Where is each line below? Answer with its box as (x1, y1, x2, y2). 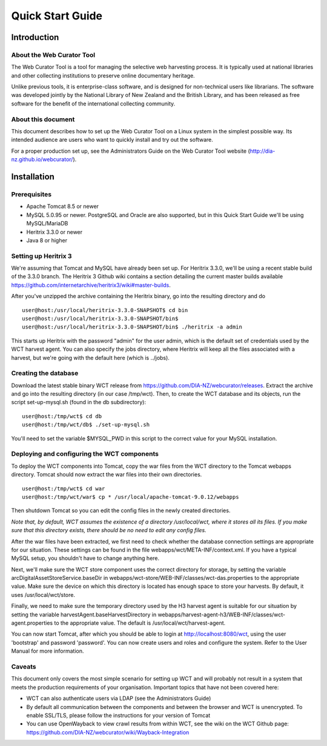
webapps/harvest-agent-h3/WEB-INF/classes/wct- (157, 611, 286, 618)
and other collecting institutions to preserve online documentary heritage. (11, 72, 195, 79)
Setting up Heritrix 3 (11, 251, 72, 260)
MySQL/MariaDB (26, 220, 68, 227)
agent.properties (11, 619, 53, 627)
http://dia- (249, 147, 276, 155)
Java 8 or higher (26, 236, 68, 244)
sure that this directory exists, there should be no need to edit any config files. (11, 527, 206, 534)
